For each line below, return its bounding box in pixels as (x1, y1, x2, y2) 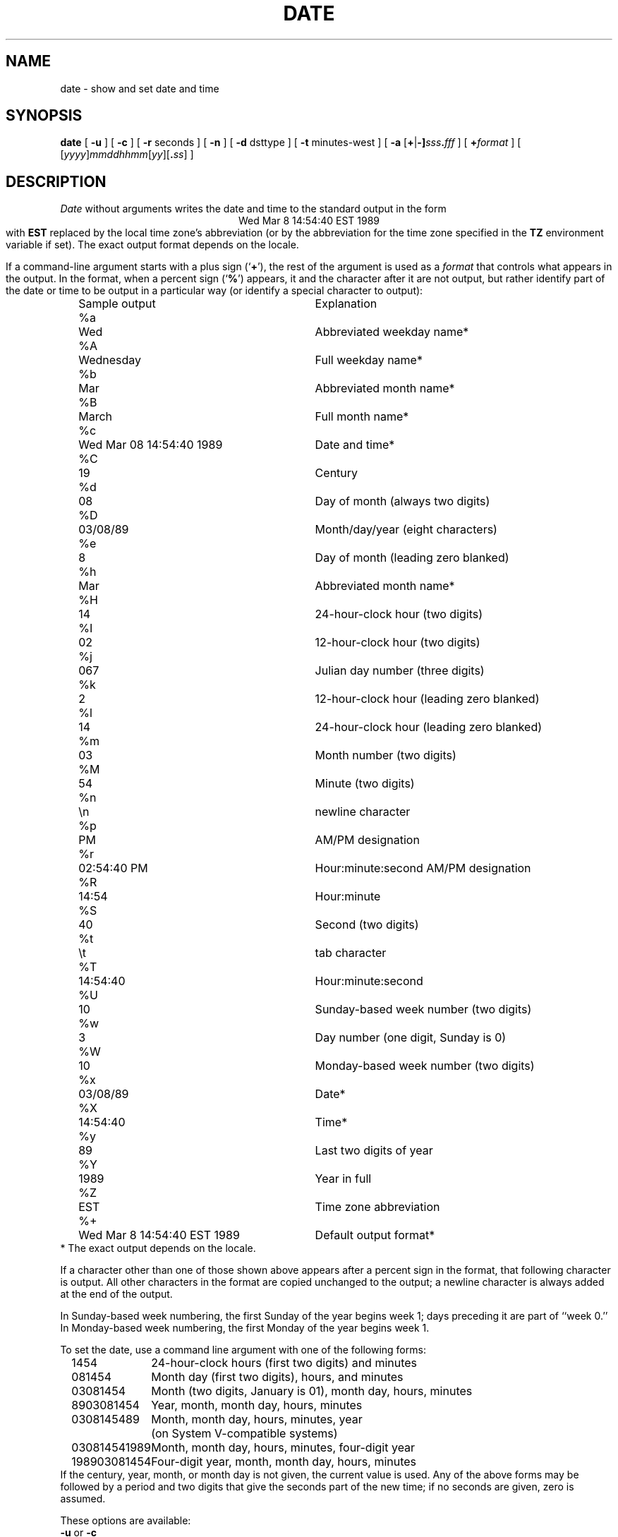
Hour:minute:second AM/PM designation (315, 861, 531, 876)
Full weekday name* (315, 353, 423, 368)
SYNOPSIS (6, 107, 83, 125)
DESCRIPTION (6, 172, 107, 191)
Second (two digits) (315, 917, 419, 932)
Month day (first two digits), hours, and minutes (151, 1370, 404, 1385)
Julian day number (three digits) (315, 663, 485, 678)
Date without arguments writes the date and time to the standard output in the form (60, 203, 447, 215)
